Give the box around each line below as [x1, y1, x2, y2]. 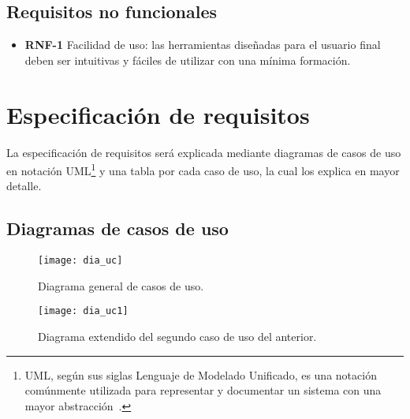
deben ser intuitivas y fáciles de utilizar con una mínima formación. [24, 51, 351, 68]
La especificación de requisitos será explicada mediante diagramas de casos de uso [6, 144, 401, 160]
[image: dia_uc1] [38, 305, 129, 317]
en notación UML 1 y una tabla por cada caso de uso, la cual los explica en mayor [6, 160, 400, 178]
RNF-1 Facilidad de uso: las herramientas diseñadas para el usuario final [24, 36, 381, 53]
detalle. [6, 178, 42, 194]
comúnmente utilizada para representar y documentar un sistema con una [24, 382, 382, 398]
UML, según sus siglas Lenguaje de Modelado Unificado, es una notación [24, 366, 377, 383]
